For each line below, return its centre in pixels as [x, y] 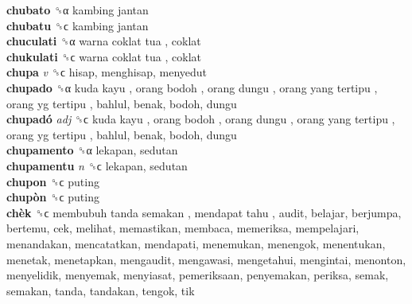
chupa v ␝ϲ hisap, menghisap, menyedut [107, 72]
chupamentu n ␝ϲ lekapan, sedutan [97, 165]
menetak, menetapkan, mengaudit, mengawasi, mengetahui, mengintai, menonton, [206, 259]
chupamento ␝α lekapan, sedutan [92, 150]
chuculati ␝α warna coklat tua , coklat [104, 41]
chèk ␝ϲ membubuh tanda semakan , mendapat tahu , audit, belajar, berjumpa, [204, 212]
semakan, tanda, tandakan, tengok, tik [101, 290]
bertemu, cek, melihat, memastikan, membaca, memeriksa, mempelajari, [183, 228]
